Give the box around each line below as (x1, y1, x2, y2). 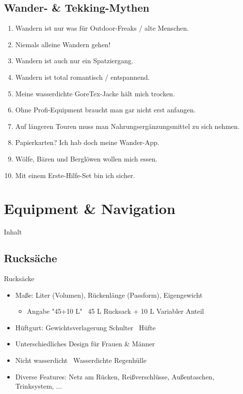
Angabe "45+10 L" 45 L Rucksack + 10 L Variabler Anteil (27, 306, 204, 316)
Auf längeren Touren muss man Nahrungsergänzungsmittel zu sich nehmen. (15, 121, 240, 131)
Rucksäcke (4, 273, 34, 284)
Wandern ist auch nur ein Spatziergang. (15, 55, 133, 66)
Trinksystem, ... (15, 381, 62, 391)
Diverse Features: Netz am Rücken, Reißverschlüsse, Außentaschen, (15, 371, 214, 381)
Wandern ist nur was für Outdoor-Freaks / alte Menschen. (15, 23, 189, 33)
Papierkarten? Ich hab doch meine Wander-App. (15, 137, 160, 147)
